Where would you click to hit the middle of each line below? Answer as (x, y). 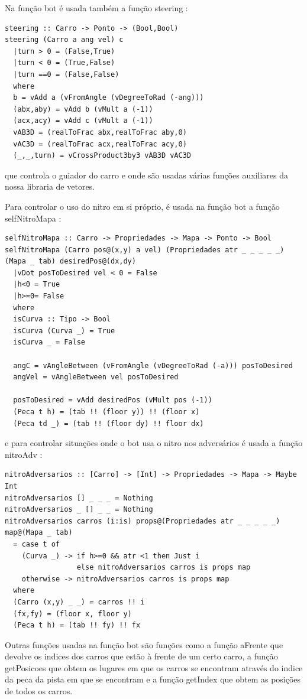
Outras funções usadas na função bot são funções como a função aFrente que (144, 644)
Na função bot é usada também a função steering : (96, 8)
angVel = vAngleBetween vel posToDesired (96, 377)
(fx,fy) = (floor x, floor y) (72, 614)
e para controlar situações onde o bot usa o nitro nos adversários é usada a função (154, 443)
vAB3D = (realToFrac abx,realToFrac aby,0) (100, 132)
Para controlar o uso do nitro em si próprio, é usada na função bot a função (142, 206)
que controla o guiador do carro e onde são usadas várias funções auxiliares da (147, 175)
